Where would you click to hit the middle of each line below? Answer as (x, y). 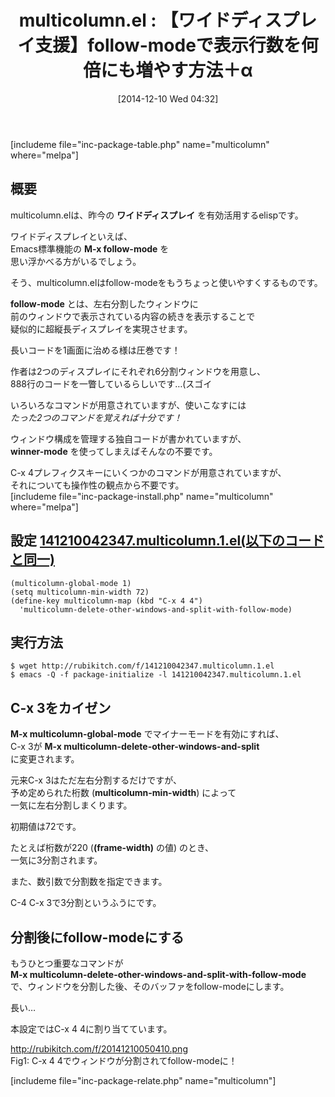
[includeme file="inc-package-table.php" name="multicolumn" (140, 144)
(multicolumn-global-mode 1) (71, 583)
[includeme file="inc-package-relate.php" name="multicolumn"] (143, 1080)
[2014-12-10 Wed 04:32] (168, 98)
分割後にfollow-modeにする (97, 937)
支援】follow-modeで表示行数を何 (176, 45)
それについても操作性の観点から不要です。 (97, 485)
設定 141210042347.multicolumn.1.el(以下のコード (167, 541)
